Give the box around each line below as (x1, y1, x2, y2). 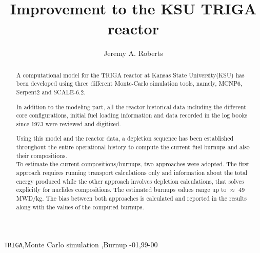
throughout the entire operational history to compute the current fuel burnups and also (16, 143, 250, 151)
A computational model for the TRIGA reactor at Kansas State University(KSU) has (16, 70, 245, 79)
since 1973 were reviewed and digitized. (16, 119, 121, 128)
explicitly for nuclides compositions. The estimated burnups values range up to (16, 185, 227, 194)
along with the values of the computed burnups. (16, 202, 144, 211)
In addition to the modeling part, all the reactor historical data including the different (16, 102, 246, 111)
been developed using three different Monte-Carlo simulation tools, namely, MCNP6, (16, 79, 243, 88)
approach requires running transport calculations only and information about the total (16, 168, 248, 177)
